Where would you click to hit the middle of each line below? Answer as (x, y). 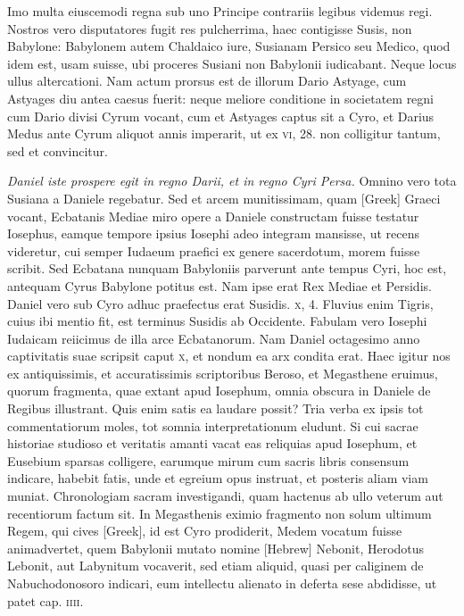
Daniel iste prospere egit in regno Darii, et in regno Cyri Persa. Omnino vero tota (232, 181)
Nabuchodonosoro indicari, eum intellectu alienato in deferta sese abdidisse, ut (222, 583)
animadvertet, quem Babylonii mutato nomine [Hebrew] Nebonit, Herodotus (216, 548)
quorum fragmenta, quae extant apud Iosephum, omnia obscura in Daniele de (219, 391)
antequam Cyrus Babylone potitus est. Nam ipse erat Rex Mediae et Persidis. (220, 285)
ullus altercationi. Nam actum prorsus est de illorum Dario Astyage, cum (207, 81)
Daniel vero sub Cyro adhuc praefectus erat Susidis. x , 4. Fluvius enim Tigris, (220, 303)
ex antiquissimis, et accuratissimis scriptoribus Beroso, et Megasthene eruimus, (223, 373)
